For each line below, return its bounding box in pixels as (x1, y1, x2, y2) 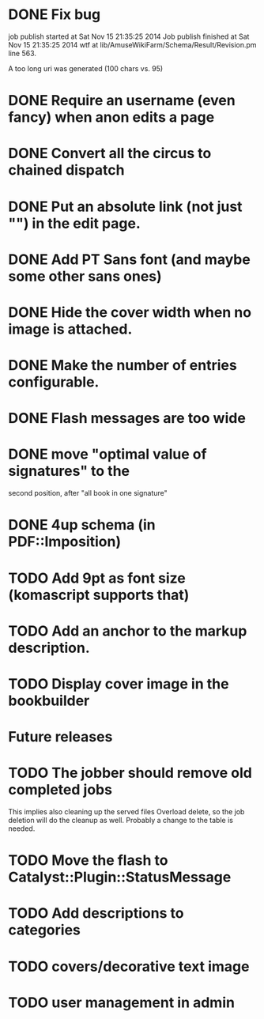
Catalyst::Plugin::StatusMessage (8, 868, 232, 886)
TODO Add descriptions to (8, 904, 184, 923)
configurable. (8, 373, 100, 391)
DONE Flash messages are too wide (8, 409, 247, 428)
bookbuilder (8, 692, 90, 709)
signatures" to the (8, 462, 130, 480)
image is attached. (8, 320, 133, 338)
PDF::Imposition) (8, 533, 122, 551)
